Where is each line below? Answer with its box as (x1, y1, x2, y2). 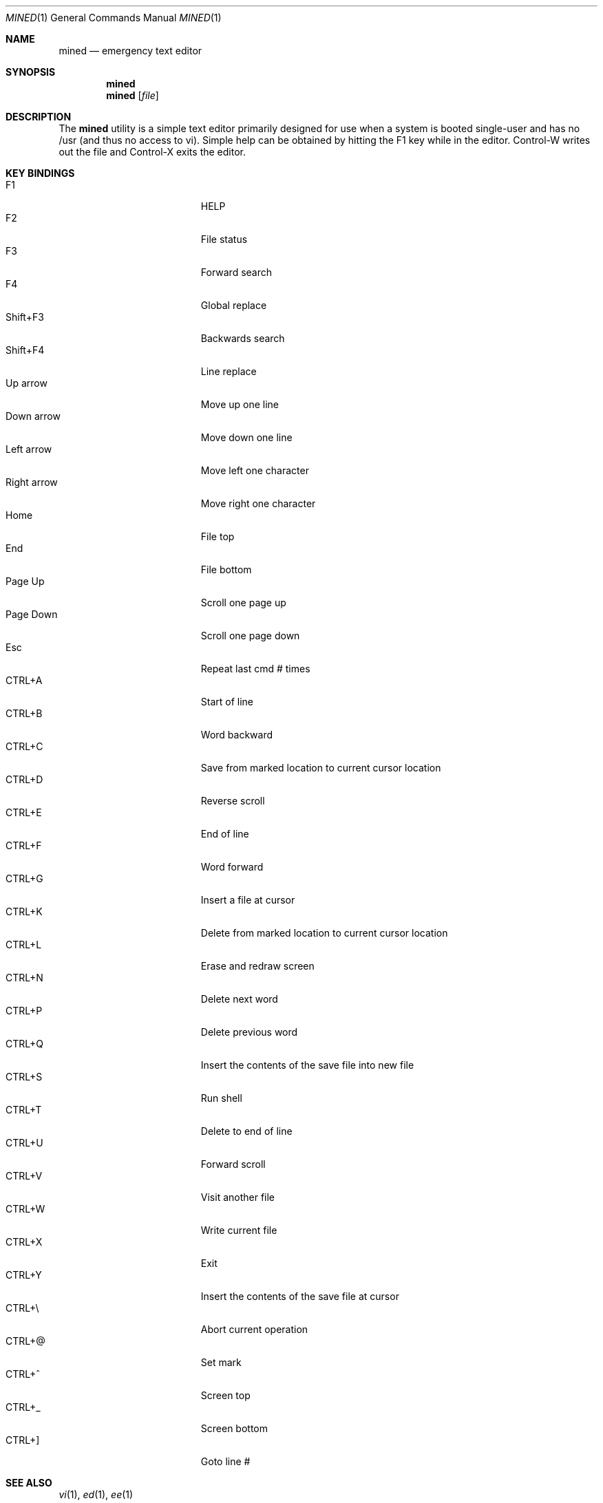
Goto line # (200, 1456, 251, 1467)
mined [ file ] (106, 89, 159, 101)
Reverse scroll (200, 795, 265, 807)
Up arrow (6, 377, 47, 389)
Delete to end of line (200, 1125, 293, 1137)
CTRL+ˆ (6, 1368, 41, 1380)
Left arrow (6, 443, 52, 455)
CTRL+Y (6, 1269, 42, 1281)
